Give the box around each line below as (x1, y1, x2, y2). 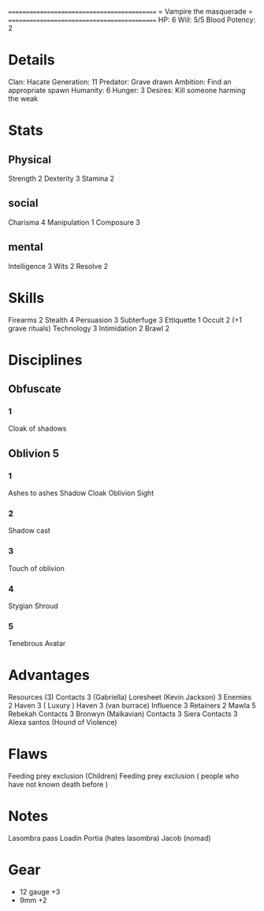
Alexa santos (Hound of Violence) (8, 718, 117, 727)
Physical (8, 153, 51, 166)
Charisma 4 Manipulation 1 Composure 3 (8, 217, 140, 227)
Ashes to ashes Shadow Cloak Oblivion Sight (8, 488, 154, 498)
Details (8, 51, 55, 69)
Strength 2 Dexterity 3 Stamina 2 (8, 174, 115, 183)
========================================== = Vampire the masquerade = (8, 7, 254, 16)
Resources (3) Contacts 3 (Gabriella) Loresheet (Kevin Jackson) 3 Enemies (8, 693, 252, 702)
